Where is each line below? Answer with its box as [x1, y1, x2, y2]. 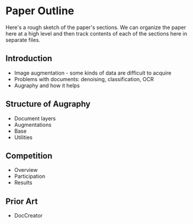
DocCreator [14, 212, 43, 219]
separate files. [5, 36, 41, 43]
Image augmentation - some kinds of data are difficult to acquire [14, 69, 172, 76]
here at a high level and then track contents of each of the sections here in [5, 30, 188, 37]
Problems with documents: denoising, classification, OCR [14, 75, 155, 82]
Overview [14, 167, 38, 174]
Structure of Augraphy [5, 99, 91, 109]
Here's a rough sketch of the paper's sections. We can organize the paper [5, 24, 186, 31]
